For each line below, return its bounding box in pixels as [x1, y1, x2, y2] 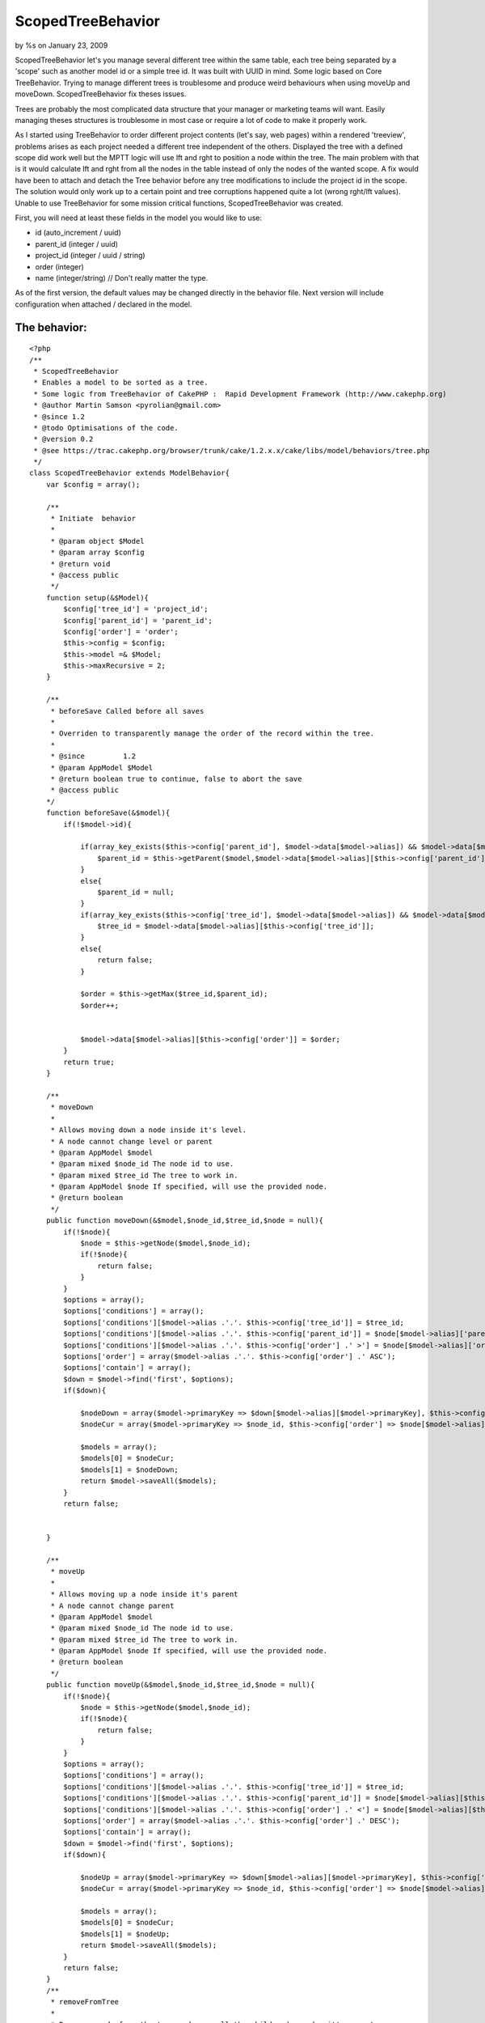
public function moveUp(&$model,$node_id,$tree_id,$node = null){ [45, 1680, 315, 1690]
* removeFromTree [50, 1997, 120, 2007]
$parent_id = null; [97, 887, 175, 897]
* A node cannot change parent [50, 1601, 175, 1610]
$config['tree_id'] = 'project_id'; [63, 604, 209, 614]
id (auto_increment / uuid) [35, 227, 121, 238]
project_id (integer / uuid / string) [35, 251, 145, 261]
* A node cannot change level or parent [50, 1137, 213, 1146]
